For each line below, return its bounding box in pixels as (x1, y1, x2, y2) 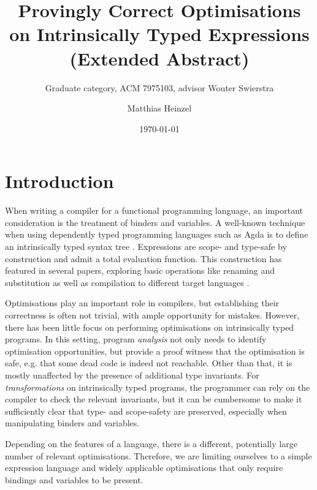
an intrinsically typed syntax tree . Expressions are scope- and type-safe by (5, 240, 287, 252)
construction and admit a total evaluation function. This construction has (5, 252, 282, 265)
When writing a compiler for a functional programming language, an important (5, 204, 304, 217)
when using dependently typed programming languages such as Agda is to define (5, 228, 308, 241)
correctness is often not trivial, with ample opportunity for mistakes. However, (5, 308, 300, 321)
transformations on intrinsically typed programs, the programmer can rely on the (5, 380, 310, 393)
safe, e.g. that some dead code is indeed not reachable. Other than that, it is (5, 356, 292, 369)
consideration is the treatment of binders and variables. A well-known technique (5, 216, 305, 228)
